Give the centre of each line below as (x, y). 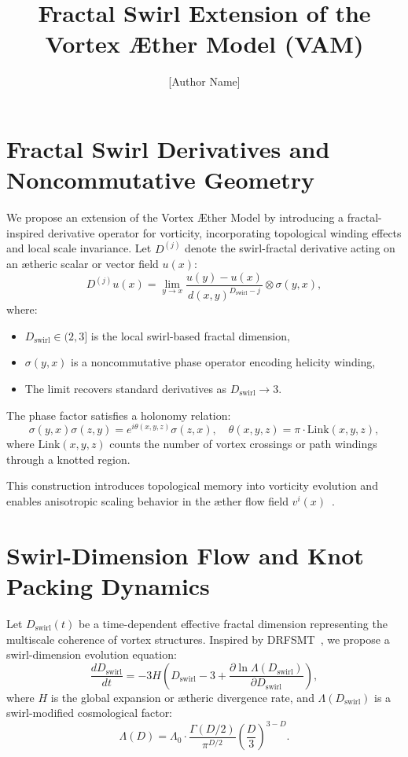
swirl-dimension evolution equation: (92, 654)
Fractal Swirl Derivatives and (168, 148)
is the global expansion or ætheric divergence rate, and (182, 697)
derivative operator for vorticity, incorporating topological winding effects (225, 232)
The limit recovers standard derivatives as (126, 389)
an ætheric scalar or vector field (83, 264)
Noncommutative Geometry (160, 180)
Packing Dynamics (108, 586)
